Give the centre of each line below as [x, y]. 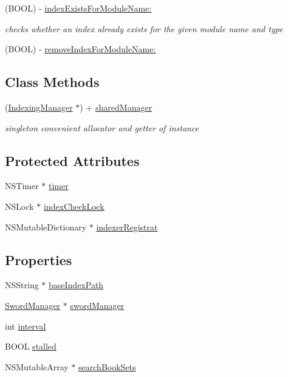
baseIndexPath [76, 285]
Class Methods [52, 82]
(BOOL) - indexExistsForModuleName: [78, 8]
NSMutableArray [37, 366]
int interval [26, 326]
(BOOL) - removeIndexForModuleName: [81, 49]
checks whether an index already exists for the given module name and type [144, 28]
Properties [39, 259]
